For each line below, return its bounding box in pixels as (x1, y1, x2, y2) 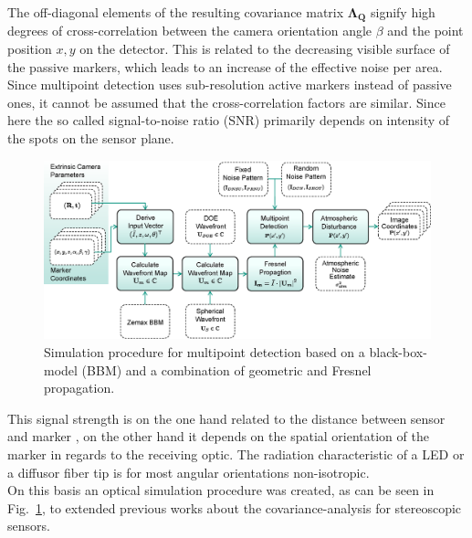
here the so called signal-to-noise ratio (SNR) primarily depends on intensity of (7, 111, 450, 130)
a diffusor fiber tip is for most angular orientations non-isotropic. (7, 462, 370, 481)
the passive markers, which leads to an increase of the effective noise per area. (7, 57, 443, 76)
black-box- (369, 343, 427, 362)
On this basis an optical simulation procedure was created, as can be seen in (7, 480, 435, 500)
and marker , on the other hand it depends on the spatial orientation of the (7, 427, 429, 446)
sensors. (7, 516, 50, 535)
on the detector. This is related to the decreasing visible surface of (79, 39, 450, 58)
